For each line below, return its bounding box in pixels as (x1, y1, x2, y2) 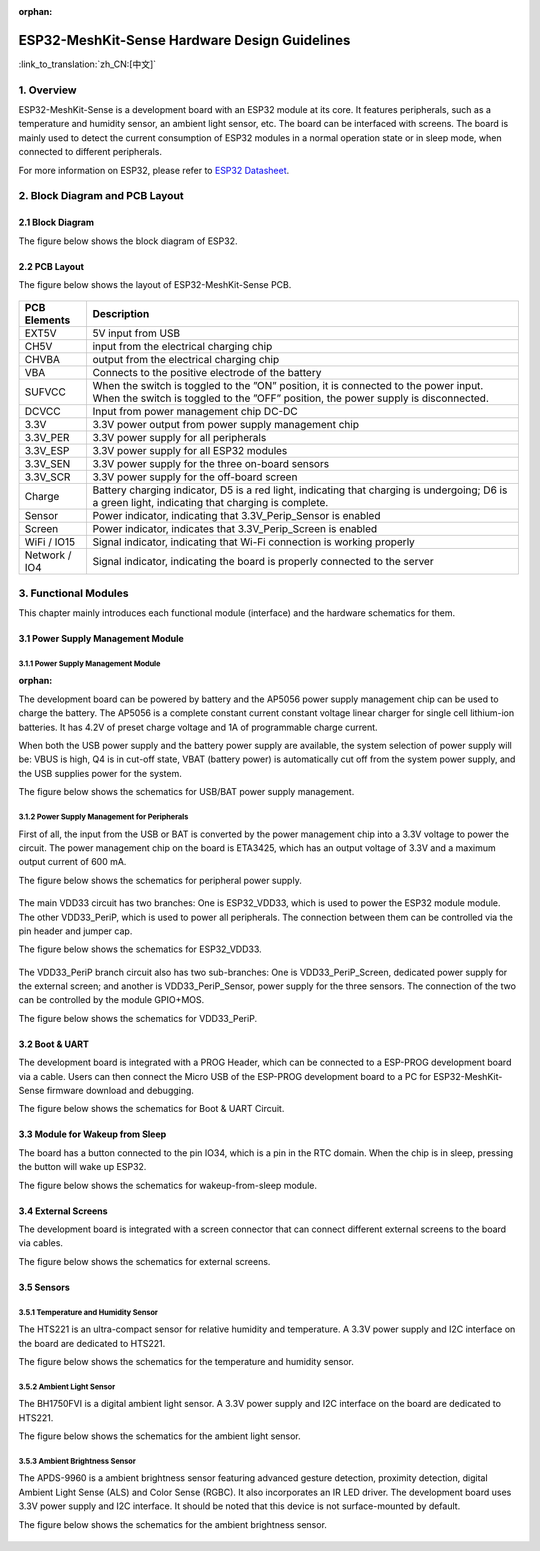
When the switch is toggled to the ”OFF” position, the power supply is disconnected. (92, 391, 489, 405)
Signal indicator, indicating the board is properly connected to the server (92, 555, 434, 569)
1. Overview (18, 83, 77, 97)
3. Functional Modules (18, 586, 129, 600)
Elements (24, 313, 71, 327)
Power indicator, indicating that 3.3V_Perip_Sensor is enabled (92, 509, 381, 523)
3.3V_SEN (24, 457, 71, 471)
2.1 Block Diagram (18, 216, 95, 229)
